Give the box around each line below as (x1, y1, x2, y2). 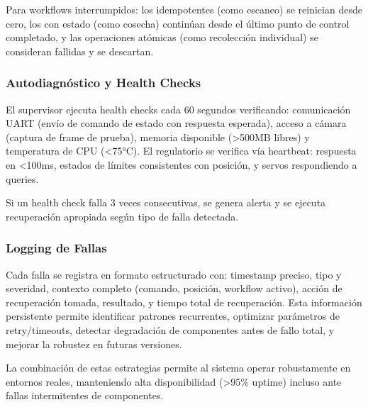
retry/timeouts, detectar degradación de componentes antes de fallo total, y (6, 322, 335, 337)
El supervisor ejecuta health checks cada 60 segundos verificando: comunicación (6, 101, 351, 116)
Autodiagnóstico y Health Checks (6, 74, 201, 91)
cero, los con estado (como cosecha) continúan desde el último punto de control (6, 16, 350, 30)
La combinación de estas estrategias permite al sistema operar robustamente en (6, 360, 351, 375)
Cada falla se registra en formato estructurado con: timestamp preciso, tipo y (6, 267, 342, 281)
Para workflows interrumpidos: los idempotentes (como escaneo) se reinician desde (6, 2, 362, 16)
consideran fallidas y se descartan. (6, 43, 154, 58)
